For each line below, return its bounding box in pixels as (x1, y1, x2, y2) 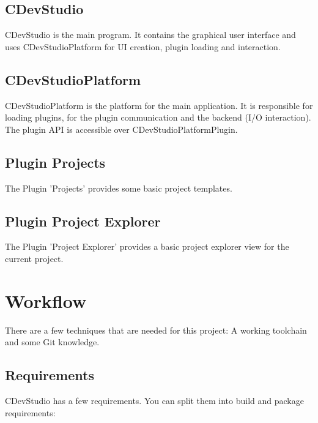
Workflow (5, 288, 87, 313)
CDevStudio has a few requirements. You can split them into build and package (5, 394, 304, 407)
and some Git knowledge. (5, 335, 100, 348)
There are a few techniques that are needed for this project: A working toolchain (5, 323, 307, 336)
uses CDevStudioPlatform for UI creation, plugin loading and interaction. (5, 40, 281, 53)
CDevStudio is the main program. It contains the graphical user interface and (5, 28, 296, 41)
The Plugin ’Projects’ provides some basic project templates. (5, 181, 232, 194)
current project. (5, 252, 64, 264)
